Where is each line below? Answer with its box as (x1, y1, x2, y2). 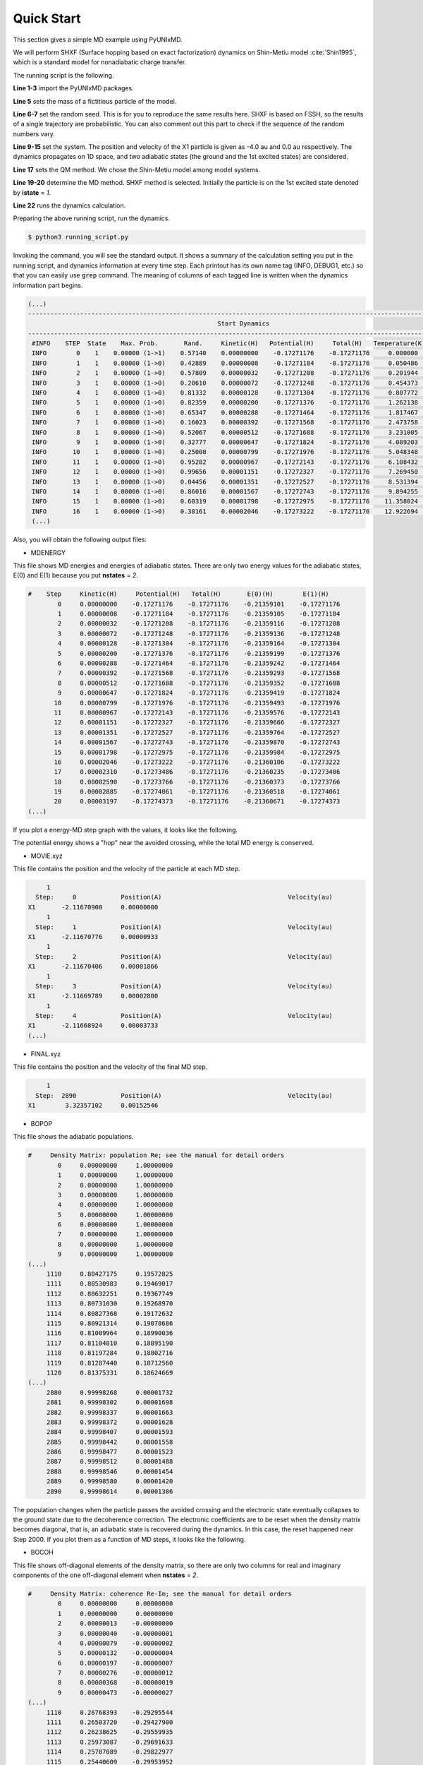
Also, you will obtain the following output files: (13, 535, 147, 544)
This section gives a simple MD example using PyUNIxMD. (13, 35, 183, 44)
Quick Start (13, 11, 81, 26)
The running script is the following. (13, 71, 114, 79)
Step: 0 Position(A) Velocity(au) (35, 893, 333, 902)
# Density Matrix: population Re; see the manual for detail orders (27, 1151, 285, 1159)
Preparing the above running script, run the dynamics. (13, 214, 171, 222)
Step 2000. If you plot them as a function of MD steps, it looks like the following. (13, 1535, 246, 1543)
